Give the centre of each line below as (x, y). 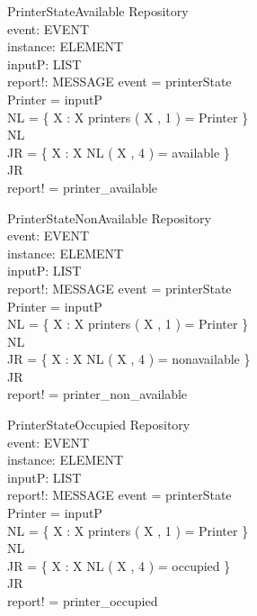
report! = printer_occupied (83, 601)
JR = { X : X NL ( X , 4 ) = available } (119, 152)
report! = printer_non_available (97, 394)
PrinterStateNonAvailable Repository (109, 217)
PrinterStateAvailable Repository (98, 11)
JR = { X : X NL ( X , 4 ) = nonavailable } (129, 359)
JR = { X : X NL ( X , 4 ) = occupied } (119, 565)
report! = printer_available (83, 187)
